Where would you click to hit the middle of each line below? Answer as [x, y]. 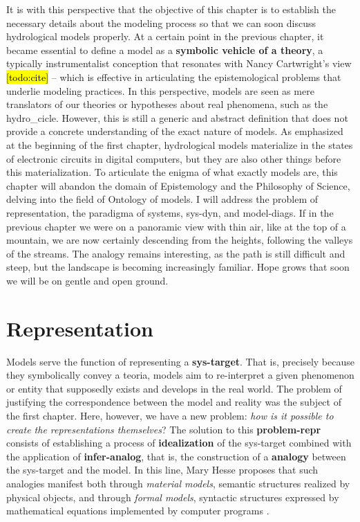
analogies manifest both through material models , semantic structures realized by [178, 483]
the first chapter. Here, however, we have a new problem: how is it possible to [170, 415]
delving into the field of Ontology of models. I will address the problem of [162, 199]
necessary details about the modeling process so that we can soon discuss [161, 22]
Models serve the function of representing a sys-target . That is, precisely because [180, 361]
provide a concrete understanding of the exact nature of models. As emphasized [175, 131]
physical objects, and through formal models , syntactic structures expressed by [173, 497]
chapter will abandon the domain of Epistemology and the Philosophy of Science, [178, 185]
